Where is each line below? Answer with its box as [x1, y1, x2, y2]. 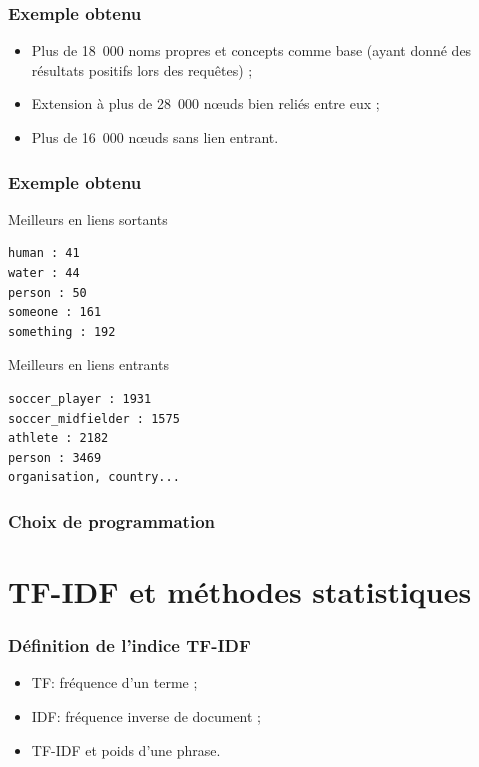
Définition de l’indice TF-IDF [8, 633, 251, 658]
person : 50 [8, 285, 87, 300]
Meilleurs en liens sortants [8, 208, 168, 229]
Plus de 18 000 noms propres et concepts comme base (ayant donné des [31, 40, 472, 61]
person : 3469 [8, 450, 102, 465]
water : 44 [8, 266, 80, 280]
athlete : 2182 [8, 431, 109, 446]
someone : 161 [8, 305, 102, 320]
